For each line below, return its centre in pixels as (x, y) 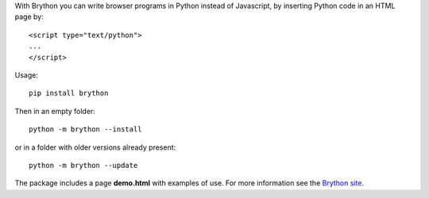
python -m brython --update (83, 165)
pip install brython (69, 93)
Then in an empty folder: (55, 111)
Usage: (27, 74)
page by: (29, 17)
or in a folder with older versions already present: (95, 147)
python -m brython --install (85, 129)
